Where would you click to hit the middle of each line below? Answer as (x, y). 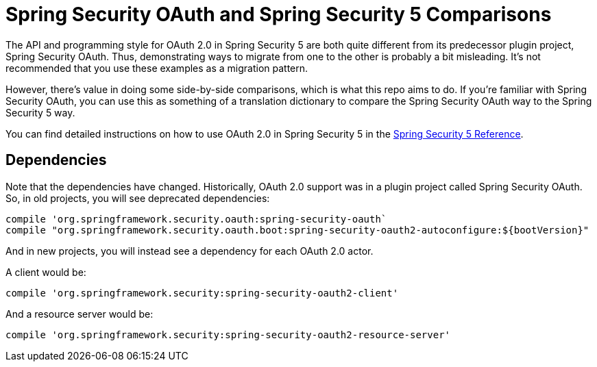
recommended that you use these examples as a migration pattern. (157, 68)
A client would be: (46, 272)
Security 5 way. (40, 112)
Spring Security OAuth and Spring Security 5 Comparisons (279, 14)
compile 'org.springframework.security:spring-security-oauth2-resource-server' (228, 334)
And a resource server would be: (80, 314)
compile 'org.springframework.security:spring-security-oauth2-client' (202, 293)
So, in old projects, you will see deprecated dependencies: (138, 198)
